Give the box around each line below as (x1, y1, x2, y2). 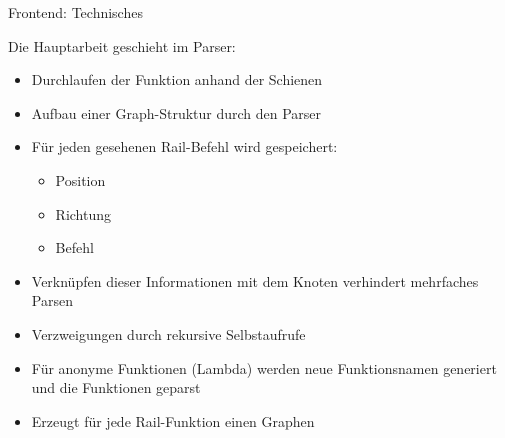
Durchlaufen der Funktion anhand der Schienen (31, 69, 323, 90)
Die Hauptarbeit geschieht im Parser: (8, 35, 236, 56)
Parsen (31, 290, 73, 311)
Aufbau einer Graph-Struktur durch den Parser (31, 102, 322, 123)
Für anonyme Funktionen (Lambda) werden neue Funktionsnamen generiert (31, 357, 497, 378)
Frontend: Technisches (8, 2, 143, 22)
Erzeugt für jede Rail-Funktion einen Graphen (31, 410, 315, 431)
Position (55, 169, 106, 190)
